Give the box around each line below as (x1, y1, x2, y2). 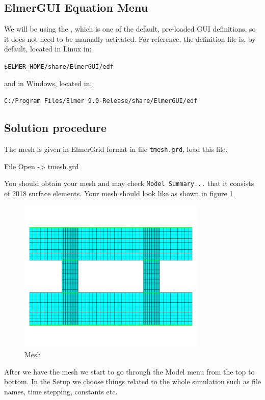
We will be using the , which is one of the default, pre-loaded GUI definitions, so (4, 23, 256, 34)
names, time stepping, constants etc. (4, 386, 118, 396)
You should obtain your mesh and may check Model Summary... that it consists (4, 178, 254, 189)
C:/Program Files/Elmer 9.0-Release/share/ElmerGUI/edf (4, 97, 198, 105)
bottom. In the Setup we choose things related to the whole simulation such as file (4, 376, 261, 387)
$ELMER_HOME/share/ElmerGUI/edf (4, 63, 114, 70)
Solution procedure (4, 120, 107, 136)
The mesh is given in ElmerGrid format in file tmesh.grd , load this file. (4, 144, 228, 154)
